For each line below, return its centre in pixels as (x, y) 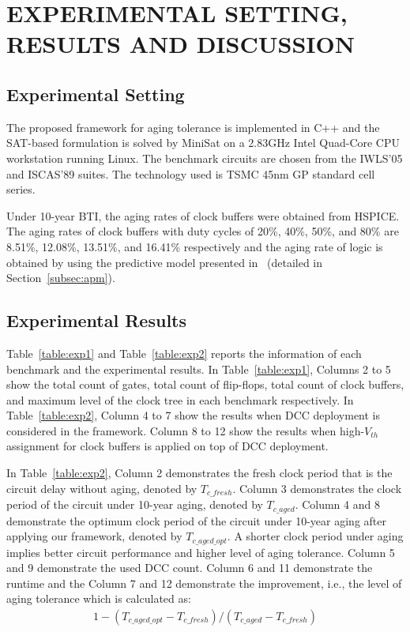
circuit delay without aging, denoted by (102, 488)
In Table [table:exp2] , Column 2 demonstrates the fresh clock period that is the (199, 473)
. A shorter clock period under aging (315, 536)
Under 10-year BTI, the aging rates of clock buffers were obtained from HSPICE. (203, 215)
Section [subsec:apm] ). (61, 278)
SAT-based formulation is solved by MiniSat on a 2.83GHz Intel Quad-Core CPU (203, 143)
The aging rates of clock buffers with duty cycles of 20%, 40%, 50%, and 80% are (203, 231)
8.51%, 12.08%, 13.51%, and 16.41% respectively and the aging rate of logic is (195, 246)
